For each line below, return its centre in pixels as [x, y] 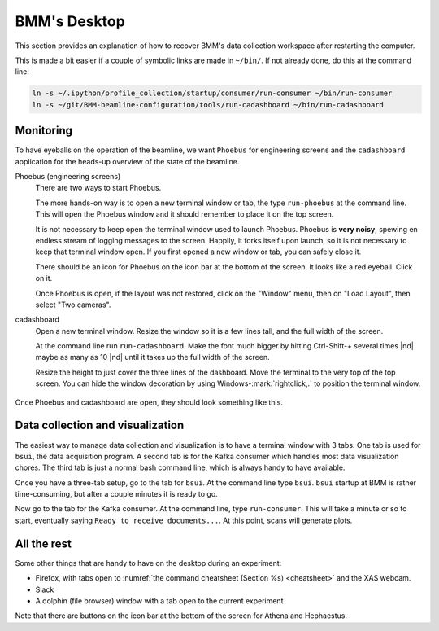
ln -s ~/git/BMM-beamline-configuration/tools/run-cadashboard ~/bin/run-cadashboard [208, 105]
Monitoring [44, 131]
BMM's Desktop [70, 21]
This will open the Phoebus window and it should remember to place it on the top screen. [185, 214]
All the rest [43, 543]
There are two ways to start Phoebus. [98, 188]
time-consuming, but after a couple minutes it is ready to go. [117, 494]
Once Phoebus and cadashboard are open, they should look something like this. [149, 402]
